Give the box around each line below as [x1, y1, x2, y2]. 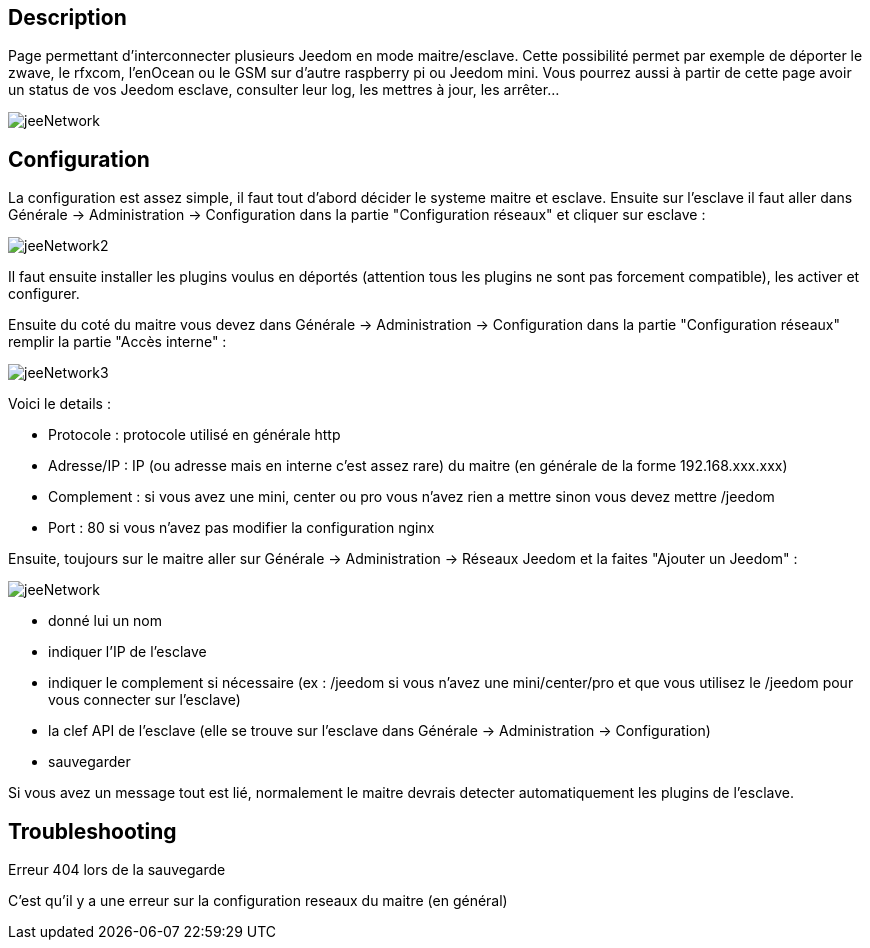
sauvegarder [48, 753, 131, 771]
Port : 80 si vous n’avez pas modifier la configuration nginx [48, 519, 435, 537]
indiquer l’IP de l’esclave [48, 643, 207, 661]
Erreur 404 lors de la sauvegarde [8, 861, 226, 879]
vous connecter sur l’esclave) [48, 691, 241, 709]
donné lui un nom [48, 612, 163, 630]
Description [8, 5, 127, 30]
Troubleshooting [8, 818, 177, 844]
